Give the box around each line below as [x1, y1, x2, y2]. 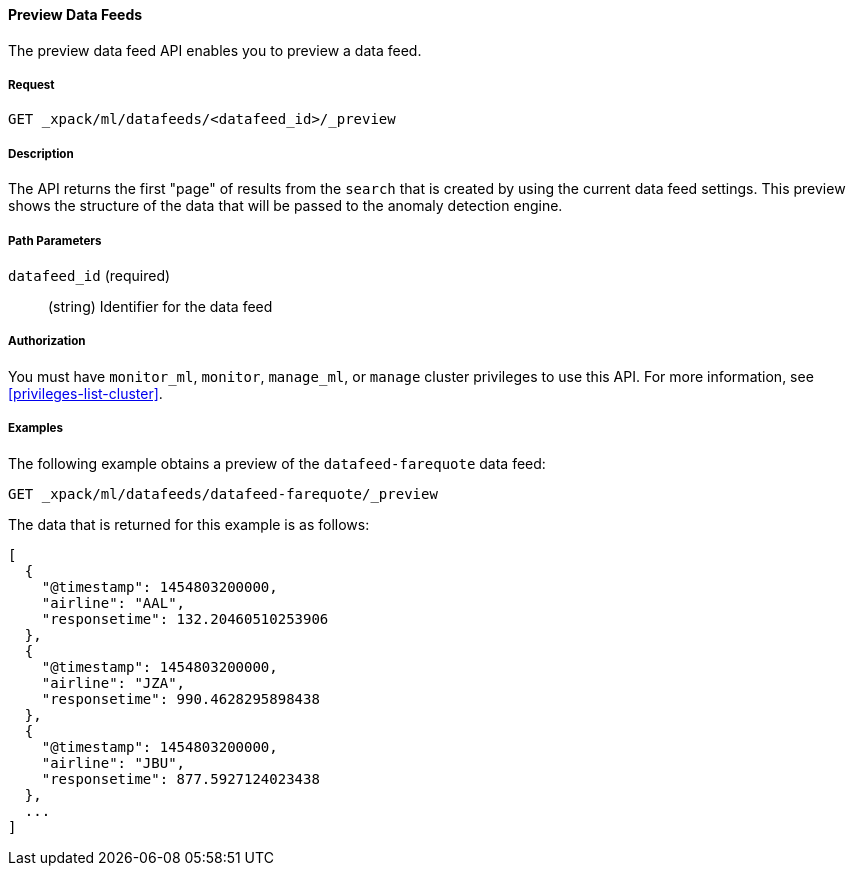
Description [8, 146, 74, 161]
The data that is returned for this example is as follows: [8, 515, 370, 533]
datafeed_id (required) [8, 266, 171, 284]
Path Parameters [8, 233, 102, 248]
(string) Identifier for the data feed [48, 297, 273, 315]
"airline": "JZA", [41, 674, 186, 691]
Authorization [8, 334, 86, 349]
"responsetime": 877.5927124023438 [41, 770, 320, 787]
